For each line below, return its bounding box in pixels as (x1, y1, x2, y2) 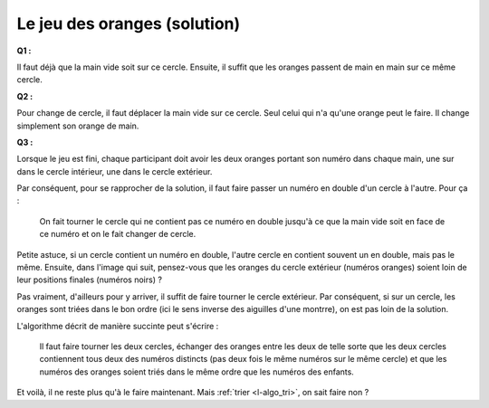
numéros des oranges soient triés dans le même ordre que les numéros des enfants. (39, 366, 355, 377)
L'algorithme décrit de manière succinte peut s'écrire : (16, 320, 219, 331)
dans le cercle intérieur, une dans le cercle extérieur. (16, 166, 213, 176)
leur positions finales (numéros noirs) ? (16, 274, 163, 285)
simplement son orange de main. (16, 120, 139, 131)
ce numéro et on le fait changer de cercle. (39, 229, 197, 240)
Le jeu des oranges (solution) (16, 14, 241, 33)
